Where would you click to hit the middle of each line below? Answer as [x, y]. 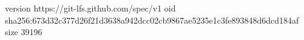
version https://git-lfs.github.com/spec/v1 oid [90, 8]
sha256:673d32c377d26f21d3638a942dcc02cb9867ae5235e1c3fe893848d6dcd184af [152, 20]
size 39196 [24, 32]
